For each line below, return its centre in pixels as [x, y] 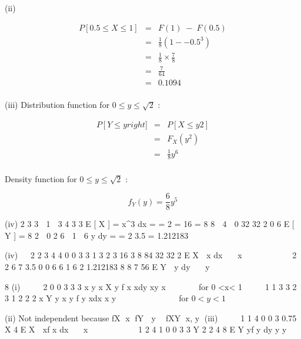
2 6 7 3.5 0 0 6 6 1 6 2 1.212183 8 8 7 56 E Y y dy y [107, 266]
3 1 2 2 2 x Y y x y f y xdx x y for [97, 298]
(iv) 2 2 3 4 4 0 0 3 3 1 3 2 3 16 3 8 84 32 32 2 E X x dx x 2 [151, 255]
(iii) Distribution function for [57, 105]
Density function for [41, 178]
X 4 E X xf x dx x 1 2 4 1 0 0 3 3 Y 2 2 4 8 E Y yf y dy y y [146, 329]
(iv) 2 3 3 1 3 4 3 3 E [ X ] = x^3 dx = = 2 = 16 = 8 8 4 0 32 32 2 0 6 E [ [150, 224]
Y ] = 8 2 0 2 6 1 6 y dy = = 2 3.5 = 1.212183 [97, 235]
